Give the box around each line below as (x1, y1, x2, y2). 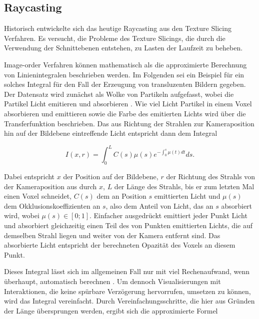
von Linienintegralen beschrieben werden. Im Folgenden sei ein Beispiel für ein (4, 69, 244, 79)
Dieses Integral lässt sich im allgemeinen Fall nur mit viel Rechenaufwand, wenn (4, 266, 250, 277)
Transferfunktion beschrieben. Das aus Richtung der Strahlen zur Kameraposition (4, 118, 254, 128)
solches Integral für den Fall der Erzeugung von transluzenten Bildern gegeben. (4, 79, 246, 89)
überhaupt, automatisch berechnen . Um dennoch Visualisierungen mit (4, 276, 221, 286)
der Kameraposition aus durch (4, 181, 97, 191)
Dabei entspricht (4, 171, 55, 182)
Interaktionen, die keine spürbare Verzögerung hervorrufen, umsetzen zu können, (4, 286, 251, 296)
